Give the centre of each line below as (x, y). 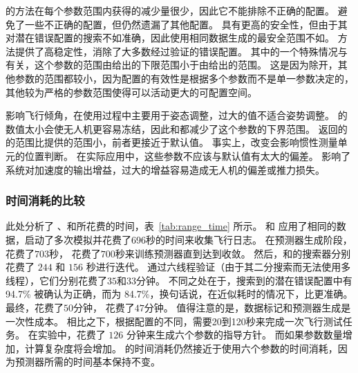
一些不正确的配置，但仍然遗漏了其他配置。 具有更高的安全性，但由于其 (186, 24)
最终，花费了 (35, 307)
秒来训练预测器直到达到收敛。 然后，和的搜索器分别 (233, 253)
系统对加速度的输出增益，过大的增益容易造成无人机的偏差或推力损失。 (165, 169)
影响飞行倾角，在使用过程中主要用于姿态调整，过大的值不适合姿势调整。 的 (177, 115)
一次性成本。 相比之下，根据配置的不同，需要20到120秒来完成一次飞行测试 (174, 321)
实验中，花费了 (72, 335)
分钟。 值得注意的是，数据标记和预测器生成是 (247, 307)
